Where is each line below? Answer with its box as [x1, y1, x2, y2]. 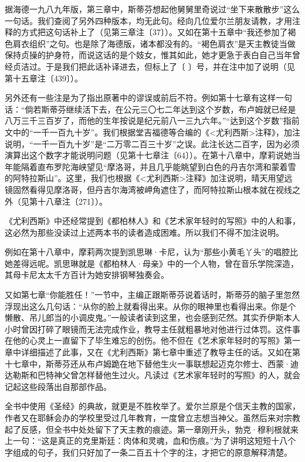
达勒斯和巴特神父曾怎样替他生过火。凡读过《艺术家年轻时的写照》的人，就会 [5, 369, 300, 381]
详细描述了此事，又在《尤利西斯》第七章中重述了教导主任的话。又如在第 [21, 346, 300, 358]
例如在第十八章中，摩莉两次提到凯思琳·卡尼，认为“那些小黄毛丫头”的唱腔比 [5, 246, 299, 258]
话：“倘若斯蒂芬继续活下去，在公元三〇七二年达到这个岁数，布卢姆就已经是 [5, 103, 296, 115]
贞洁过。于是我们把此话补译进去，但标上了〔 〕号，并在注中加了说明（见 [12, 60, 295, 72]
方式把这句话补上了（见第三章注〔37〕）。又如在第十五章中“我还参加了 [21, 26, 288, 38]
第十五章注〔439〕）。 [5, 72, 83, 84]
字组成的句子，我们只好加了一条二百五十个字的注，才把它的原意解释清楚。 [5, 446, 292, 458]
